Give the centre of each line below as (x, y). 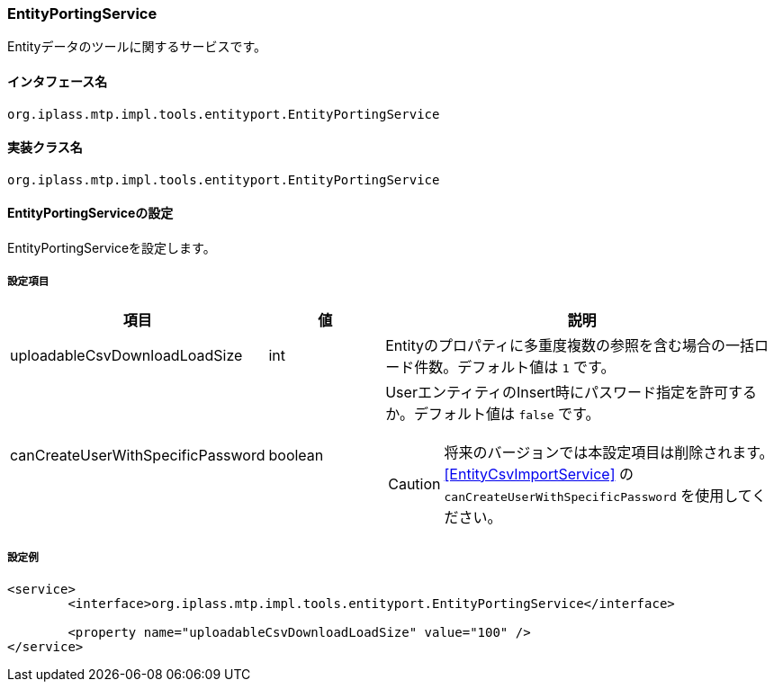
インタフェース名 (58, 81)
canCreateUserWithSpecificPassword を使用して (598, 495)
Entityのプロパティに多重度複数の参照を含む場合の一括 (570, 345)
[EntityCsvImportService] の (539, 474)
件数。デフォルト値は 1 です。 (515, 367)
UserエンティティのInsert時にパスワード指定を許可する (571, 392)
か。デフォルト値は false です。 (493, 413)
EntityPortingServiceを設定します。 (112, 248)
